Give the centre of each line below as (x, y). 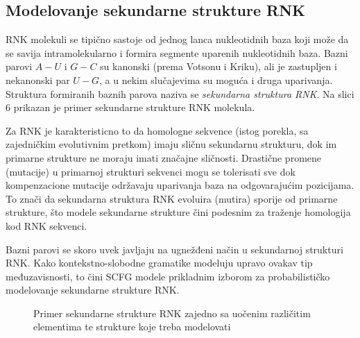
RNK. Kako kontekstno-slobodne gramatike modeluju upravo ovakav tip (159, 263)
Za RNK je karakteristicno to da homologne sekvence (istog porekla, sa (157, 130)
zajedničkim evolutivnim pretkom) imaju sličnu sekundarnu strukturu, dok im (171, 144)
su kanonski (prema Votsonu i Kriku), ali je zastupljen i (218, 66)
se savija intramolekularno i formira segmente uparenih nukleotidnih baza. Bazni (177, 52)
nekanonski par (38, 79)
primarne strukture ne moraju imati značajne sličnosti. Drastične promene (164, 157)
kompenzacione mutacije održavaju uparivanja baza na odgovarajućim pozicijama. (180, 185)
